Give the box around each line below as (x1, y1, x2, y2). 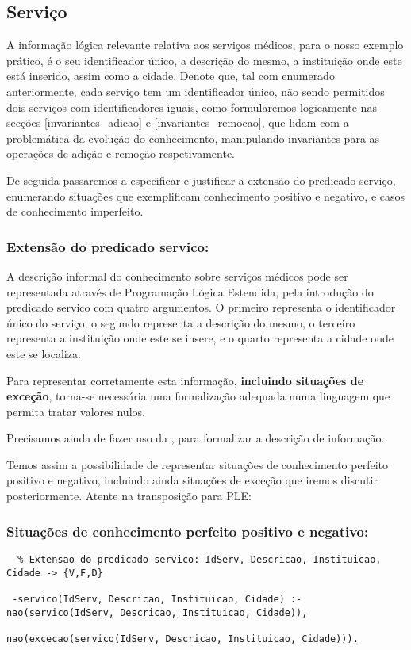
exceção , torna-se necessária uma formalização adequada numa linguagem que (6, 388, 390, 404)
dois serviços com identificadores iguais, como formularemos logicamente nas (6, 98, 377, 115)
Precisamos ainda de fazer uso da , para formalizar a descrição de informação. (6, 430, 385, 446)
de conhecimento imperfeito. (6, 203, 144, 220)
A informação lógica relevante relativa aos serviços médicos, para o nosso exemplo (6, 36, 404, 53)
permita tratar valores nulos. (6, 403, 145, 419)
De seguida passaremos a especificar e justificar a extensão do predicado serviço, (6, 171, 396, 188)
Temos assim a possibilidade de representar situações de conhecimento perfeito (6, 456, 388, 472)
